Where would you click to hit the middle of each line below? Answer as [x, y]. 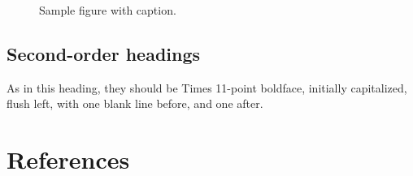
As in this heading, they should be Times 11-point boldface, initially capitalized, [207, 87]
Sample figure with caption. [108, 10]
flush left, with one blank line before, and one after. [135, 103]
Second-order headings [104, 53]
